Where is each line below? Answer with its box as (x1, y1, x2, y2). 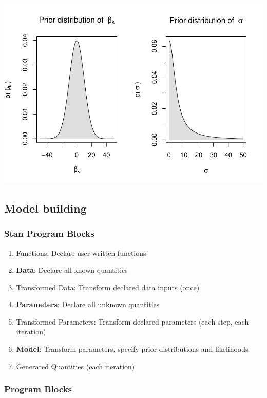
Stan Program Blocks (4, 227, 94, 240)
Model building (4, 200, 87, 216)
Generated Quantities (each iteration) (16, 361, 135, 371)
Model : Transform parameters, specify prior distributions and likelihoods (16, 344, 249, 354)
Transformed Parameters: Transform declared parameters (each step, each (16, 316, 249, 327)
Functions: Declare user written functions (16, 247, 146, 258)
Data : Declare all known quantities (16, 264, 128, 275)
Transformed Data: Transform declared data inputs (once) (16, 281, 200, 292)
